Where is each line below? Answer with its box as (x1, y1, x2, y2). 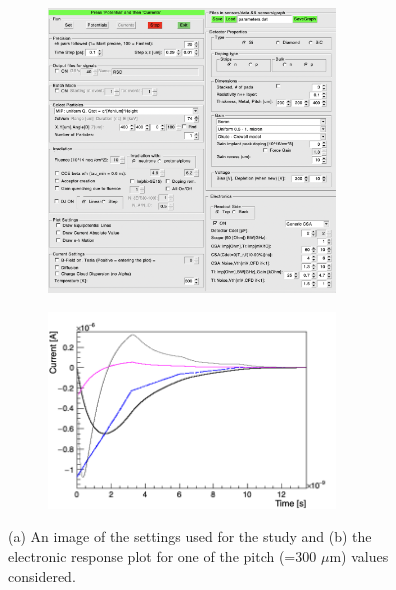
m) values (329, 545, 389, 566)
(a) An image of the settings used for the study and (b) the (8, 526, 372, 547)
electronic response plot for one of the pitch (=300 (8, 545, 317, 566)
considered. (8, 565, 76, 586)
